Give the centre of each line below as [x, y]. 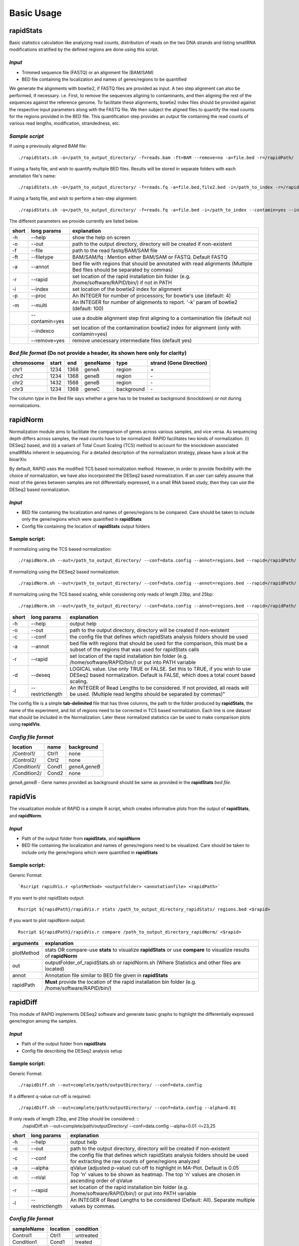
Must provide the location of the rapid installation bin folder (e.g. [121, 982]
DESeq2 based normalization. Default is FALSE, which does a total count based [162, 675]
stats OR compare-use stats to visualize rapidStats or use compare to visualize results [147, 950]
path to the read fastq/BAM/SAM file [115, 250]
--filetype [42, 257]
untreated [87, 1235]
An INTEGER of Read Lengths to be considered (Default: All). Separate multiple [162, 1200]
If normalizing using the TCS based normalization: [61, 549]
